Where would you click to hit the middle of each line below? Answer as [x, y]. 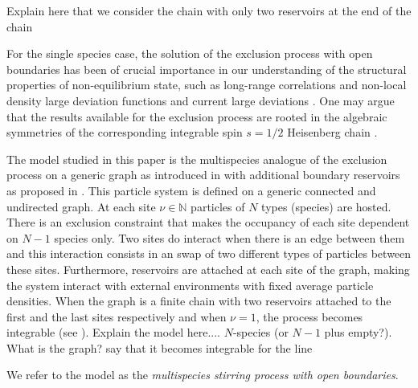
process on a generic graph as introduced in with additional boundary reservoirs [203, 175]
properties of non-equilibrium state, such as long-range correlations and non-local [207, 85]
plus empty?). [358, 332]
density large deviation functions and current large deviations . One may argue [201, 100]
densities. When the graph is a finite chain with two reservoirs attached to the [199, 301]
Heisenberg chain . [332, 132]
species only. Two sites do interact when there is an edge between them [229, 237]
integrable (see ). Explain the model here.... [113, 332]
